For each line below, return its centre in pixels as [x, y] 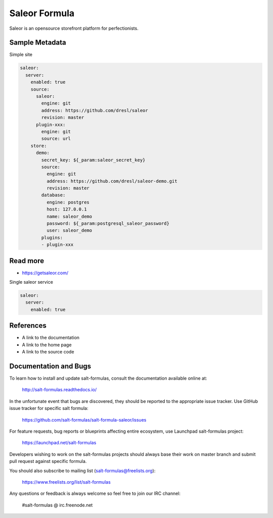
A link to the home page [47, 345]
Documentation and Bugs [50, 366]
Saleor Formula [42, 13]
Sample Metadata [38, 43]
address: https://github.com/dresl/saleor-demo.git [112, 181]
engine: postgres [68, 202]
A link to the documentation [51, 338]
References [28, 326]
